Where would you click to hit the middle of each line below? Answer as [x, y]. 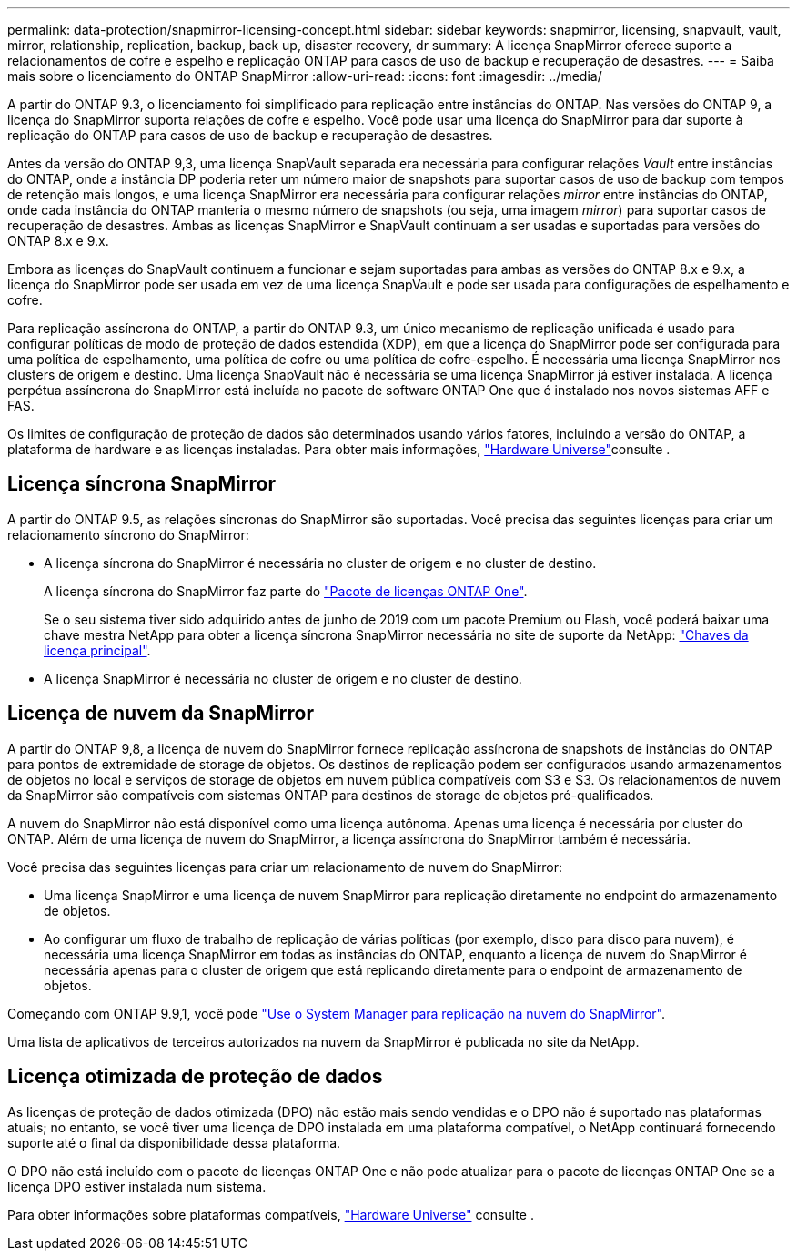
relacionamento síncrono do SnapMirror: [128, 534]
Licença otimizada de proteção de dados [195, 1077]
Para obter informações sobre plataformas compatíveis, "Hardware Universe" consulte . [271, 1214]
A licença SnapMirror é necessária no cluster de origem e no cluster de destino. [283, 678]
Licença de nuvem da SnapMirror [161, 714]
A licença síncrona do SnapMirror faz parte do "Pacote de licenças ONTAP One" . [286, 591]
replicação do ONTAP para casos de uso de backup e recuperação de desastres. [250, 135]
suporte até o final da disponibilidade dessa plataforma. [174, 1142]
